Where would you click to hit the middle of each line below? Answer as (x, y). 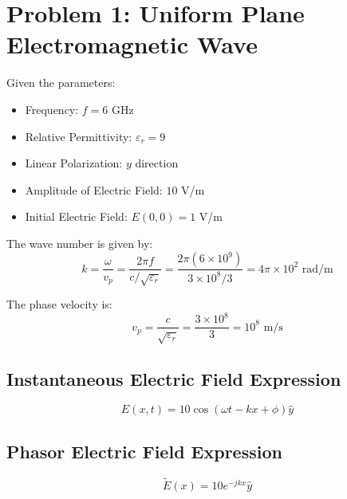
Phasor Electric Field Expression (144, 451)
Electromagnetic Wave (132, 44)
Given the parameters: (61, 83)
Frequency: (52, 109)
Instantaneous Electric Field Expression (174, 378)
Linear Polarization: (74, 163)
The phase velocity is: (59, 304)
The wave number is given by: (80, 243)
